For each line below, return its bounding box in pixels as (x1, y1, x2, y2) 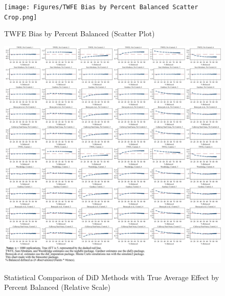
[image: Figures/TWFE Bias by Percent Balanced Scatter (4, 4, 198, 11)
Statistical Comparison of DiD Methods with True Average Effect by (4, 271, 219, 282)
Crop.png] (4, 13, 37, 21)
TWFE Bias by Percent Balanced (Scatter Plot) (4, 28, 155, 39)
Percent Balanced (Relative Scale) (4, 282, 110, 292)
